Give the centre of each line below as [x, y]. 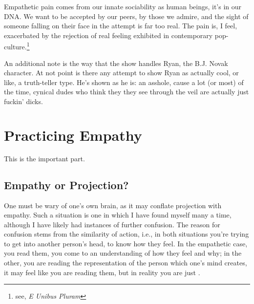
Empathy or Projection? [66, 185]
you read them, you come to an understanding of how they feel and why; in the [123, 253]
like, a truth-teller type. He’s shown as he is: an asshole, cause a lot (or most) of [124, 82]
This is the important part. [44, 158]
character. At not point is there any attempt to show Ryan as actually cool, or [121, 73]
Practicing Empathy [73, 135]
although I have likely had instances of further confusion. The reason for [112, 224]
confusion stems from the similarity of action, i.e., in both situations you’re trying [127, 234]
